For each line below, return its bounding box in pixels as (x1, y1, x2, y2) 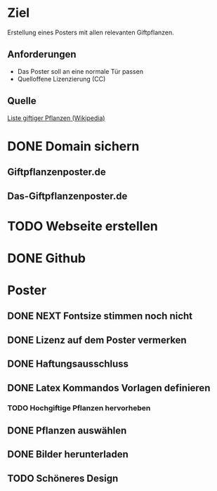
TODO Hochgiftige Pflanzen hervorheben (7, 402, 151, 412)
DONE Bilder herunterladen (7, 448, 129, 461)
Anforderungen (7, 48, 77, 60)
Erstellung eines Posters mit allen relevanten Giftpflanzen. (7, 28, 174, 37)
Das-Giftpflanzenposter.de (7, 190, 128, 202)
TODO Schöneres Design (7, 472, 119, 484)
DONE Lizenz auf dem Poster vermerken (7, 334, 188, 346)
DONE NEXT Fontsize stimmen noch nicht (7, 310, 193, 322)
